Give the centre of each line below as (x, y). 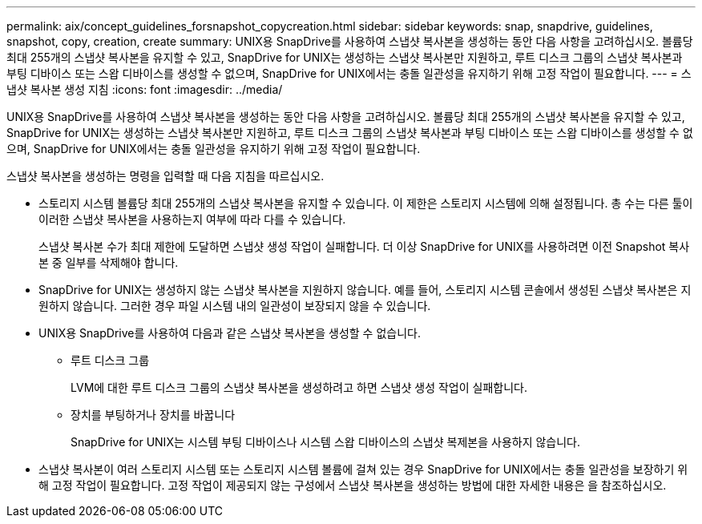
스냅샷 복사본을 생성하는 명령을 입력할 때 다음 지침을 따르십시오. (165, 176)
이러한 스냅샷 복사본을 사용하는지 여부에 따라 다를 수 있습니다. (192, 219)
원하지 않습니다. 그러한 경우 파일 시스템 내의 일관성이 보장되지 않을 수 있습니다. (235, 306)
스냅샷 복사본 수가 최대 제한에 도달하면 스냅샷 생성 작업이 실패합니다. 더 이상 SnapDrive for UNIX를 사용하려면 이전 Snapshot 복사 (364, 246)
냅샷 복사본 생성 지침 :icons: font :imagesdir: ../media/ (145, 89)
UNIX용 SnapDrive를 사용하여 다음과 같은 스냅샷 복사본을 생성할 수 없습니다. (230, 333)
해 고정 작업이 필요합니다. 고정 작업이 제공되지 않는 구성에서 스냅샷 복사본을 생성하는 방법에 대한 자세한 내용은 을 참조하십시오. (353, 485)
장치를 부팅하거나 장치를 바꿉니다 (153, 415)
